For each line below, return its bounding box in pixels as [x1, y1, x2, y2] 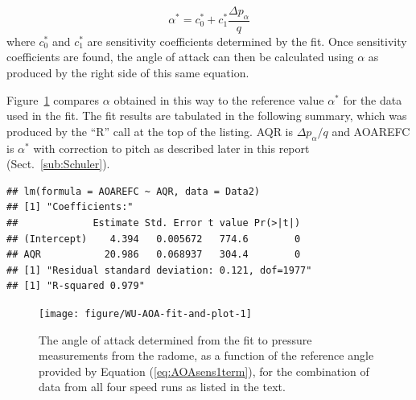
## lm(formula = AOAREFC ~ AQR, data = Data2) [6, 185, 260, 197]
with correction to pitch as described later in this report [33, 139, 310, 156]
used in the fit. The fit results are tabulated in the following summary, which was [6, 107, 407, 124]
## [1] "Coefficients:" [6, 201, 134, 213]
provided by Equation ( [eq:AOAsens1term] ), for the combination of [39, 362, 369, 379]
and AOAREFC [332, 122, 410, 139]
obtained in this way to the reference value [113, 91, 324, 108]
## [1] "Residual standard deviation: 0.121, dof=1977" [6, 264, 312, 276]
